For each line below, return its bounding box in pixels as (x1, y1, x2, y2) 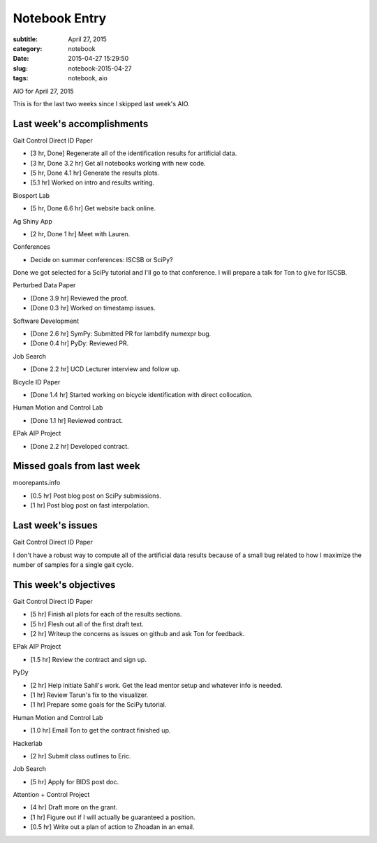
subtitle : (13, 35, 38, 43)
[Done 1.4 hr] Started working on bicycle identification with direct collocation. (30, 391, 253, 398)
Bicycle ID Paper (13, 377, 61, 386)
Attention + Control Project (13, 791, 90, 799)
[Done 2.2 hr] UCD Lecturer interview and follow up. (30, 365, 181, 373)
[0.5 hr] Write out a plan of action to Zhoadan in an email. (30, 823, 195, 831)
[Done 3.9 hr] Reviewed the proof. (30, 294, 128, 302)
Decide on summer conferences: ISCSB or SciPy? (30, 255, 174, 264)
